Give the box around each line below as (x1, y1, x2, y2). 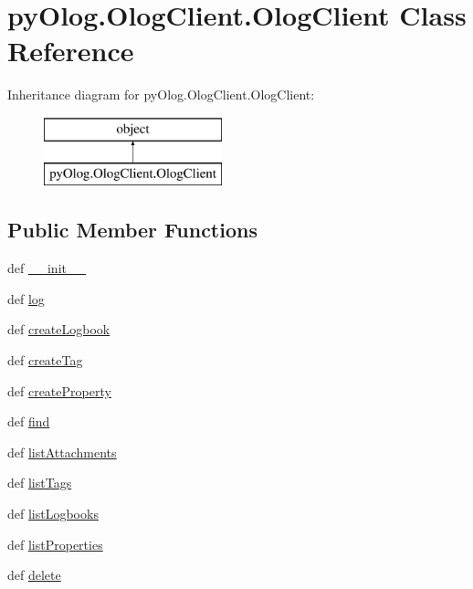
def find (7, 412, 50, 431)
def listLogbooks (7, 504, 99, 523)
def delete (7, 565, 61, 584)
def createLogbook (7, 320, 110, 339)
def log (7, 289, 45, 308)
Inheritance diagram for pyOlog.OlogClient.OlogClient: (7, 85, 315, 104)
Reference (7, 32, 134, 69)
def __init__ (7, 258, 86, 278)
